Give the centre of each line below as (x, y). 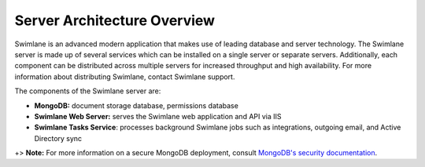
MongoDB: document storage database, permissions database (137, 105)
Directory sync (58, 138)
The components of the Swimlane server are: (88, 91)
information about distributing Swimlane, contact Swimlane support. (125, 76)
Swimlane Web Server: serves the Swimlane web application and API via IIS (158, 116)
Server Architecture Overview (115, 20)
